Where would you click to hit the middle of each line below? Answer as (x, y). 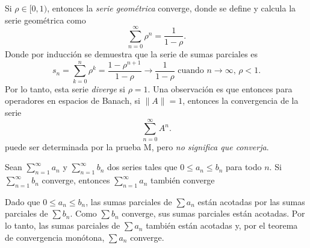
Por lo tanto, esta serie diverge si (65, 88)
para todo (243, 167)
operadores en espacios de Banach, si (73, 100)
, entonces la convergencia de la (240, 100)
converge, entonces (76, 180)
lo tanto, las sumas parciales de (63, 225)
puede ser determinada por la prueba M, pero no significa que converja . (137, 146)
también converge (183, 180)
